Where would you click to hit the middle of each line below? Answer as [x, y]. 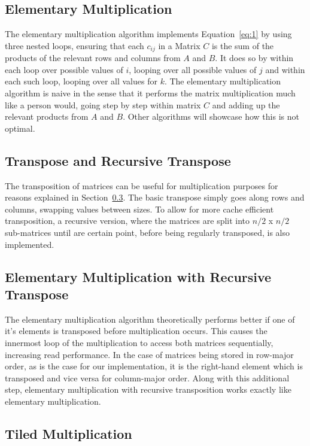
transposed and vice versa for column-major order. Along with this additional [147, 377]
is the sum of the [243, 45]
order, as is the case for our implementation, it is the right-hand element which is [154, 366]
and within [285, 69]
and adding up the [246, 104]
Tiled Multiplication [69, 433]
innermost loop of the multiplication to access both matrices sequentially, [139, 342]
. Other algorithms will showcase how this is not [211, 116]
